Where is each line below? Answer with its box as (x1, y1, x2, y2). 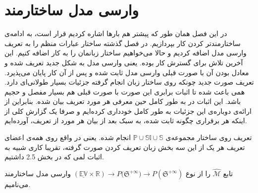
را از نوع (186, 168, 211, 179)
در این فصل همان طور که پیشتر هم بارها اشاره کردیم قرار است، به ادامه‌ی (4, 28, 227, 39)
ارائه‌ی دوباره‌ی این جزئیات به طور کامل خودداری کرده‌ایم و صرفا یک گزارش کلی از (4, 105, 252, 116)
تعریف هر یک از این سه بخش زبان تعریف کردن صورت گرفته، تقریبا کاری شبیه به (4, 142, 245, 152)
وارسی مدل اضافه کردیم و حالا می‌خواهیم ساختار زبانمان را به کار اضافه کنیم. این (4, 48, 247, 58)
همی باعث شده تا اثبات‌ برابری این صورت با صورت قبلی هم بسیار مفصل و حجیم (4, 86, 245, 96)
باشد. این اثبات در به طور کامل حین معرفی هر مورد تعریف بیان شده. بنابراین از (4, 96, 241, 106)
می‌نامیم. (4, 179, 31, 190)
